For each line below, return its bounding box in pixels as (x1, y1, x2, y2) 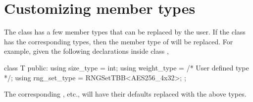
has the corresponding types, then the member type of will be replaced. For (4, 36, 233, 46)
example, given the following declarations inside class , (4, 46, 169, 56)
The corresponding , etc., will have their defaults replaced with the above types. (4, 89, 247, 99)
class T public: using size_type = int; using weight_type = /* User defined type (4, 62, 249, 72)
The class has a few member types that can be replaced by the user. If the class (4, 27, 246, 37)
